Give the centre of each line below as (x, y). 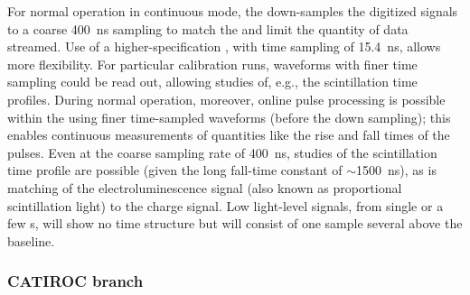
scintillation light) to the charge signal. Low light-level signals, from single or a (226, 205)
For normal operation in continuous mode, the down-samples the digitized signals (233, 11)
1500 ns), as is (396, 170)
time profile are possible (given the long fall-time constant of (175, 170)
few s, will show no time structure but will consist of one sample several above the (235, 223)
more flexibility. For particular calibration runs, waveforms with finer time (212, 64)
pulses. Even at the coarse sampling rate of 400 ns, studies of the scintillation (222, 152)
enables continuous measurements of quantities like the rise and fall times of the (229, 135)
